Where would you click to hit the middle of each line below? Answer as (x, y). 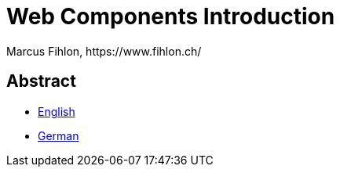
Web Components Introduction (171, 16)
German (58, 135)
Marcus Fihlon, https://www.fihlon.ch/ (104, 51)
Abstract (41, 81)
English (57, 111)
